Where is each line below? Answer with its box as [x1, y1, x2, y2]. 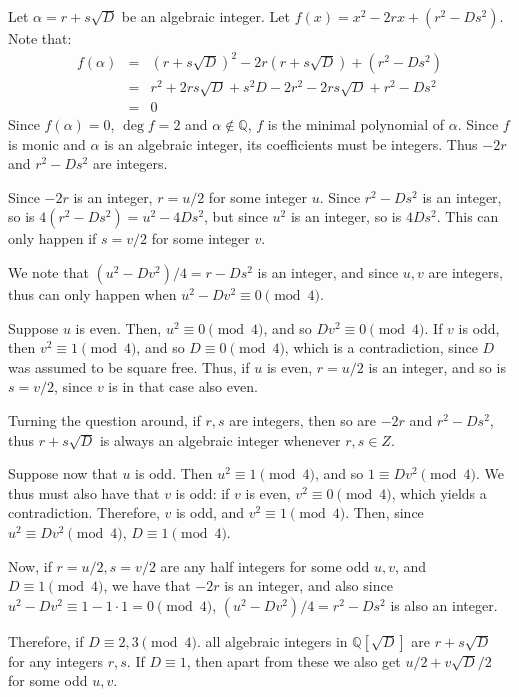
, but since [204, 206, 268, 227]
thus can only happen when [8, 284, 177, 304]
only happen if [8, 228, 97, 249]
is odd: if [175, 482, 230, 503]
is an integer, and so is [368, 356, 506, 377]
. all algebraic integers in [196, 630, 348, 651]
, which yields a [391, 482, 487, 503]
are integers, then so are [229, 409, 377, 430]
